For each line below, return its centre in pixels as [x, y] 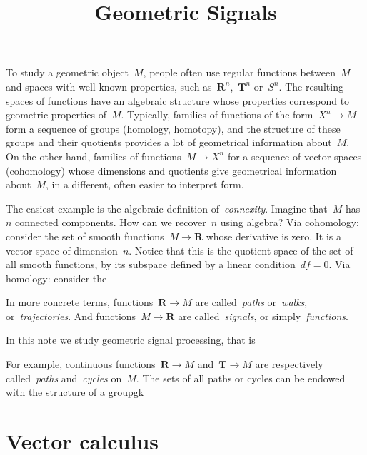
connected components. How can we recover [111, 222]
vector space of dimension [62, 250]
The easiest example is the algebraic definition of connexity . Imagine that [167, 208]
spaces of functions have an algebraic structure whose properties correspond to [178, 100]
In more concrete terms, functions [80, 302]
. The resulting [311, 86]
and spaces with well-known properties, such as [109, 86]
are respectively [289, 364]
